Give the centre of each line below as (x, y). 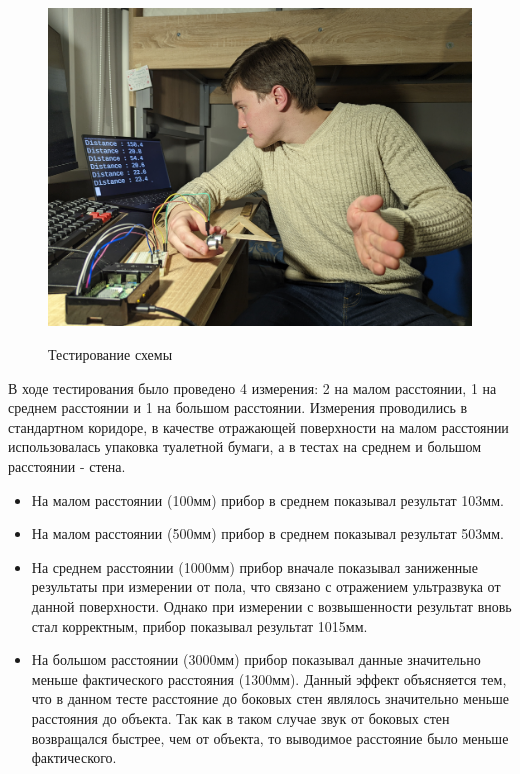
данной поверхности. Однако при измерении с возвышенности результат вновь (271, 605)
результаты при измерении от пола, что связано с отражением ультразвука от (266, 586)
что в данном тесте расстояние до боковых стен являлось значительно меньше (270, 698)
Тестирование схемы (110, 354)
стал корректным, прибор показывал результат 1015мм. (199, 625)
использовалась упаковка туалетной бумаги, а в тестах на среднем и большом (245, 446)
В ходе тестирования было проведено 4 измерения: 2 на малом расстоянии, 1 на (252, 387)
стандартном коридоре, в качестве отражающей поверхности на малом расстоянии (258, 426)
